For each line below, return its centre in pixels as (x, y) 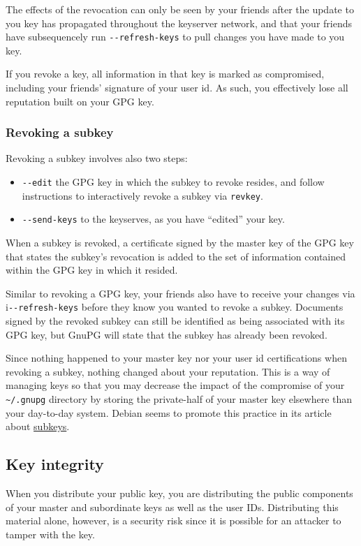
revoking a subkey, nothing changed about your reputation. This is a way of (168, 371)
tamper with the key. (50, 534)
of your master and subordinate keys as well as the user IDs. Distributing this (172, 507)
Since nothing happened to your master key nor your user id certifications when (176, 358)
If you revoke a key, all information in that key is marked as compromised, (165, 74)
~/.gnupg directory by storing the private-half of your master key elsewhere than (179, 399)
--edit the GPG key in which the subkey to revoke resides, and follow (173, 182)
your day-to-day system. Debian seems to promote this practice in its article (169, 412)
